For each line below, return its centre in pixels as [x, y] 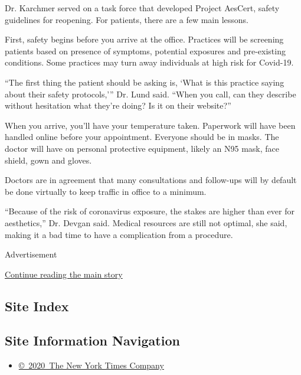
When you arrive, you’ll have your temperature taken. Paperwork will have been [150, 125]
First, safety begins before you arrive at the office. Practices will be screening [144, 39]
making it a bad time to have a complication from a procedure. [119, 234]
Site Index [37, 306]
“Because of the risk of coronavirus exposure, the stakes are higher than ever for [150, 211]
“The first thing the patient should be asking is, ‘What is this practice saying [145, 82]
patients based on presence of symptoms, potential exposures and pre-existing [145, 50]
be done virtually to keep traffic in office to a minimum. [106, 191]
